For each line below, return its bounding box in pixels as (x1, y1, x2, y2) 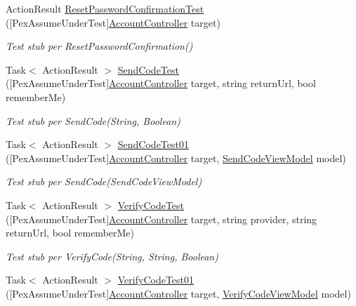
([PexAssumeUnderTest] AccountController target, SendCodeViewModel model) (6, 150, 346, 165)
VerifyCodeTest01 (117, 272, 195, 287)
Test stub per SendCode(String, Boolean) (6, 113, 180, 128)
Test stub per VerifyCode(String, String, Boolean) (6, 248, 218, 263)
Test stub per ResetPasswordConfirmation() (6, 39, 193, 53)
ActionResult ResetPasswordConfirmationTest (6, 1, 204, 15)
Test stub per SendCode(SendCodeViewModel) (6, 174, 202, 189)
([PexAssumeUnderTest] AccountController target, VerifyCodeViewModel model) (6, 286, 351, 300)
